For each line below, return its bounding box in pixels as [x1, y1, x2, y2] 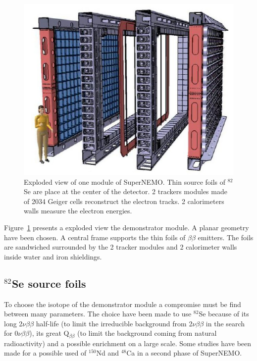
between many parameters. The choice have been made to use [4, 309, 192, 319]
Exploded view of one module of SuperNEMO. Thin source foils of [24, 176, 226, 187]
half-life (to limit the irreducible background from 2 [36, 318, 193, 328]
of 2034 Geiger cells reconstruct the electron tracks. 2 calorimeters [24, 196, 224, 206]
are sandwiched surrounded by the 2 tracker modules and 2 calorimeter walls [4, 242, 237, 252]
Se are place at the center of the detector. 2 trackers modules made [24, 186, 227, 197]
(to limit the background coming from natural [77, 328, 217, 338]
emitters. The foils [198, 232, 254, 242]
